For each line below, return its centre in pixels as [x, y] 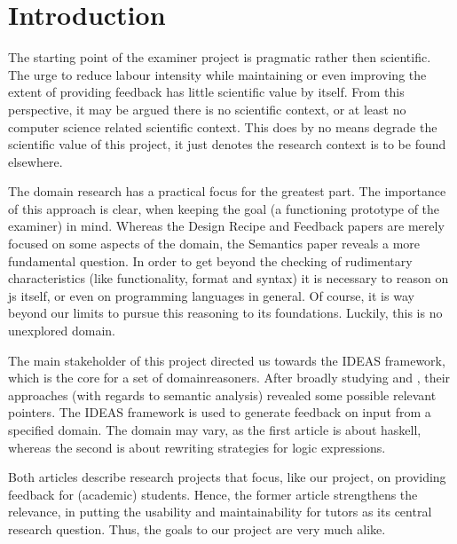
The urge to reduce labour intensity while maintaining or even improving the [217, 74]
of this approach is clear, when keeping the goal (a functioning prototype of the [224, 208]
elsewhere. [35, 161]
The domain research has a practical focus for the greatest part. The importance [227, 191]
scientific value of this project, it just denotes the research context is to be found [227, 144]
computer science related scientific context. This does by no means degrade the [223, 126]
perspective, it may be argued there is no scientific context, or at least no [207, 109]
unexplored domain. [62, 331]
